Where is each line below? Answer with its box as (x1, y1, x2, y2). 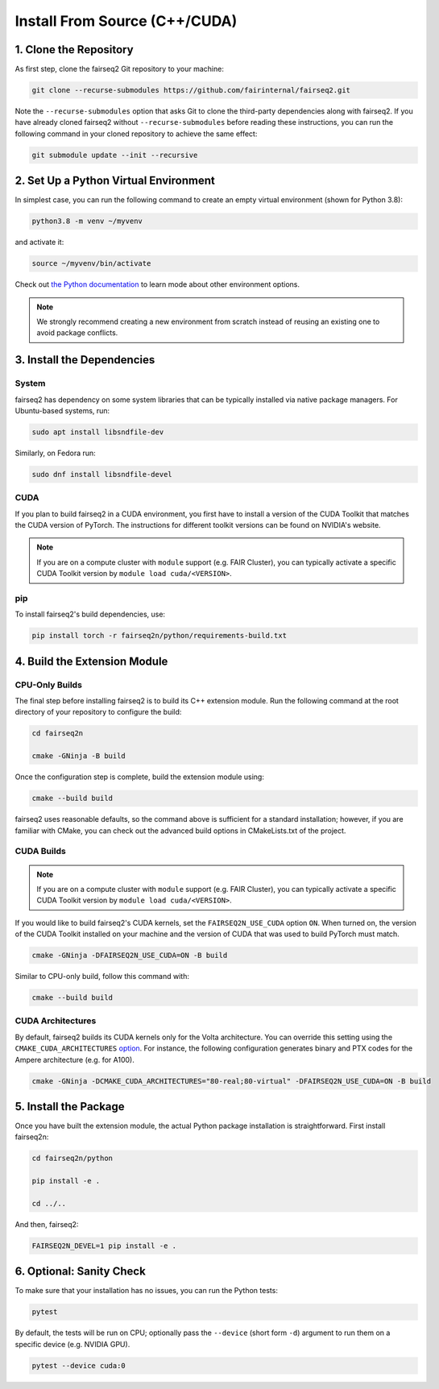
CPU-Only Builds (14, 679, 82, 690)
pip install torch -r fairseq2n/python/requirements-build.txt (31, 631, 288, 641)
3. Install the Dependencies (14, 353, 155, 367)
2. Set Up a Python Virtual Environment (14, 174, 215, 188)
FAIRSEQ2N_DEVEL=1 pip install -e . (31, 1241, 177, 1250)
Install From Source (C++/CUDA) (14, 12, 238, 30)
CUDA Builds (14, 846, 66, 857)
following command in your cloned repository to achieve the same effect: (14, 129, 258, 139)
